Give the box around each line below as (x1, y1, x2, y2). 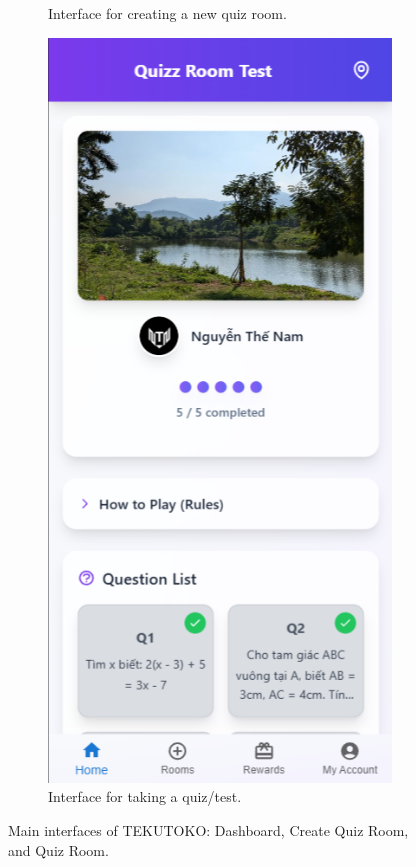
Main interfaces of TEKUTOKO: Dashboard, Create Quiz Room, (8, 819, 409, 840)
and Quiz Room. (8, 839, 109, 860)
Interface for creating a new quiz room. (48, 3, 287, 23)
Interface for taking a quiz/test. (48, 786, 242, 807)
